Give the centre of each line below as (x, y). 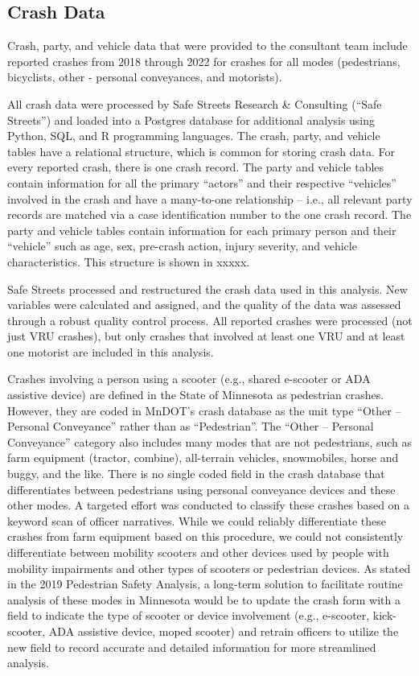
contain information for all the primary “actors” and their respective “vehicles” (202, 182)
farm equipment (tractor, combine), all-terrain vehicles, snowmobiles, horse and (203, 458)
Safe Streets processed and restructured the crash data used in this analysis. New (207, 289)
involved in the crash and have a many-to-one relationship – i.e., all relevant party (210, 198)
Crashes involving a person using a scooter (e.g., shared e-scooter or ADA (189, 379)
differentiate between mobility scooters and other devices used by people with (198, 552)
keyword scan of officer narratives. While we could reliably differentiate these (197, 520)
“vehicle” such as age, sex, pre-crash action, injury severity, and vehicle (182, 246)
